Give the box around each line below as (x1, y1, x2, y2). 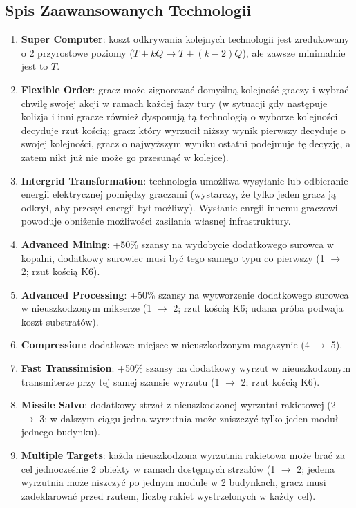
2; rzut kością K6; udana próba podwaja (173, 301, 344, 315)
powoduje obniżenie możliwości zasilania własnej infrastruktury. (21, 214, 291, 228)
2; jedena (297, 461, 335, 476)
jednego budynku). (21, 424, 100, 439)
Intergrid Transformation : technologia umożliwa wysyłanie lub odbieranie (21, 173, 348, 187)
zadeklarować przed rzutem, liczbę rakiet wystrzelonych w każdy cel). (21, 488, 316, 502)
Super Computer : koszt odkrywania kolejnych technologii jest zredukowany (21, 32, 350, 46)
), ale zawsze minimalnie (242, 45, 346, 59)
